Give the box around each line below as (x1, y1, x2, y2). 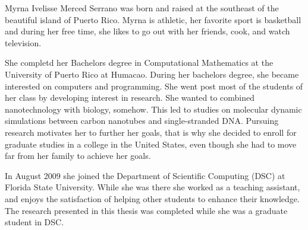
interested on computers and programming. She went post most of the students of (5, 79, 303, 92)
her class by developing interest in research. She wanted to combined (5, 91, 255, 104)
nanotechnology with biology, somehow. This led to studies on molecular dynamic (5, 103, 302, 115)
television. (5, 36, 42, 49)
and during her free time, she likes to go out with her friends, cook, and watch (5, 25, 290, 37)
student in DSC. (5, 216, 64, 228)
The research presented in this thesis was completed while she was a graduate (5, 204, 288, 216)
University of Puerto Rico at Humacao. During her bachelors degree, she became (5, 68, 299, 80)
